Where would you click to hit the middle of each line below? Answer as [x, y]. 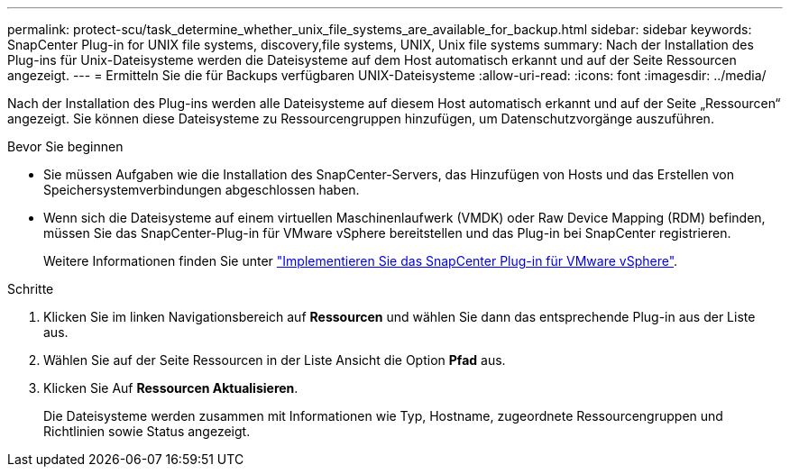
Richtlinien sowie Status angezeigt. [147, 431]
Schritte [31, 289]
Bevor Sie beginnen [65, 146]
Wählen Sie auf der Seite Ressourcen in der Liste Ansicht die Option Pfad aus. [275, 360]
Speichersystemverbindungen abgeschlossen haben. [202, 190]
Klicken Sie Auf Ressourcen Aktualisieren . [171, 388]
